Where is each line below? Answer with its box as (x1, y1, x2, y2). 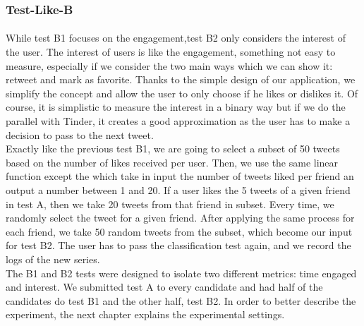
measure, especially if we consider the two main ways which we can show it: (6, 58, 333, 73)
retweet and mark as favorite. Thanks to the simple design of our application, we (6, 72, 356, 87)
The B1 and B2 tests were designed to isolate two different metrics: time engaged (6, 265, 357, 280)
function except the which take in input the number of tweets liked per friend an (6, 169, 354, 183)
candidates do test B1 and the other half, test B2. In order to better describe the (6, 293, 356, 308)
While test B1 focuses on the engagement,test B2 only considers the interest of (6, 30, 346, 45)
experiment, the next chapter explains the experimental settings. (6, 307, 285, 322)
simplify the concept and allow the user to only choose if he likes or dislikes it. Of (6, 85, 358, 100)
